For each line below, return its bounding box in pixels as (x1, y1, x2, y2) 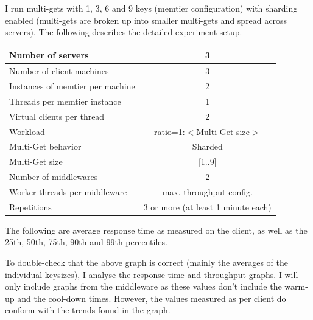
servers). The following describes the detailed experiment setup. (5, 26, 242, 38)
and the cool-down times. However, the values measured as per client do (17, 291, 286, 304)
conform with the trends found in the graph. (5, 304, 171, 316)
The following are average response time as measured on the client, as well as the (5, 223, 308, 236)
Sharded (192, 140, 223, 153)
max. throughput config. (162, 185, 253, 198)
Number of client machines (9, 64, 109, 77)
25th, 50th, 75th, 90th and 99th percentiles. (5, 235, 167, 248)
